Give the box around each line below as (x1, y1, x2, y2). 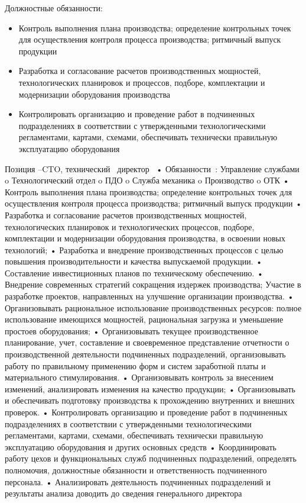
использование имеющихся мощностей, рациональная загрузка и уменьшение (5, 313, 284, 325)
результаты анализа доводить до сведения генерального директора (5, 487, 242, 499)
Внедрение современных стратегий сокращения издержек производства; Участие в (5, 278, 301, 291)
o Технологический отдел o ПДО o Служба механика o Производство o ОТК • (5, 174, 289, 186)
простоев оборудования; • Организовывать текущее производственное (5, 324, 258, 337)
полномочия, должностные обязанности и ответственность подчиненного (5, 463, 267, 476)
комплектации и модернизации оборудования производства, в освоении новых (5, 232, 286, 244)
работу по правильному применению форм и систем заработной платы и (5, 359, 266, 372)
